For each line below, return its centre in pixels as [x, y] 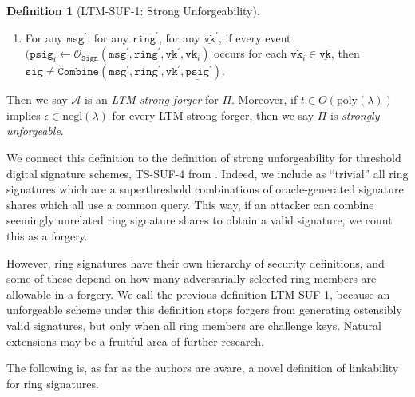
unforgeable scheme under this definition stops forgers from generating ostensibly [204, 310]
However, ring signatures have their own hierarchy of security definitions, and [196, 262]
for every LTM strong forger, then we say [213, 115]
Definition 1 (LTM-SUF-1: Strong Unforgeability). [133, 10]
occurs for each [251, 53]
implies [24, 115]
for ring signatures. [53, 383]
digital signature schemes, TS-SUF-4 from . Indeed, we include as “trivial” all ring [207, 173]
